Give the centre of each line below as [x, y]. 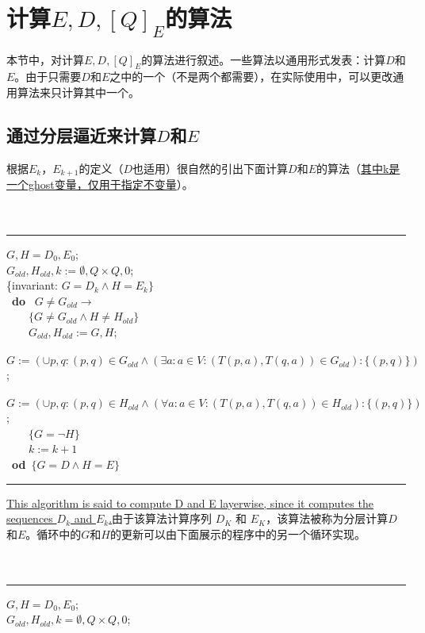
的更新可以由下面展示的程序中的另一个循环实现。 [238, 533]
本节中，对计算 [45, 59]
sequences [30, 518]
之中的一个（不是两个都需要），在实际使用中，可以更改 [251, 77]
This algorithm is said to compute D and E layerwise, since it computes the [190, 503]
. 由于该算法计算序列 [161, 518]
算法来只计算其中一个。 [78, 92]
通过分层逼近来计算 [81, 134]
